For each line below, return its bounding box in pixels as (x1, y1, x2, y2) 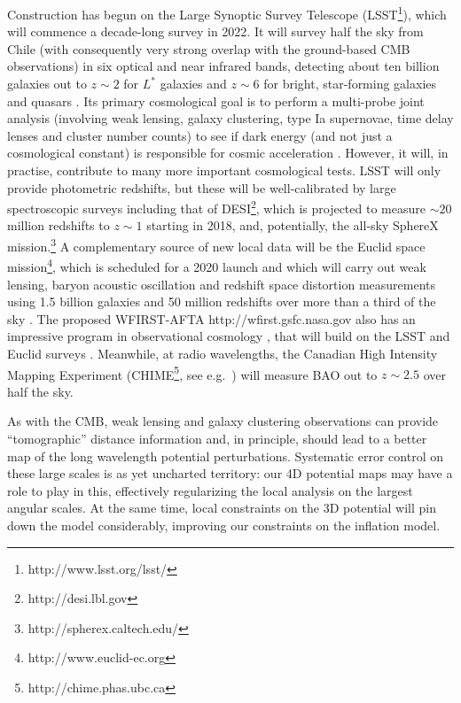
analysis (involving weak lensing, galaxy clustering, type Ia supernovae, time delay (7, 109, 454, 127)
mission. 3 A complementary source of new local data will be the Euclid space (7, 235, 426, 255)
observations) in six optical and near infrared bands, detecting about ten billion (7, 57, 440, 75)
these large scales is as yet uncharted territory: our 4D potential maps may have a (7, 464, 453, 483)
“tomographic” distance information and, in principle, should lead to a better (7, 429, 427, 447)
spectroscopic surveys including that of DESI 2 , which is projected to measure (7, 197, 426, 217)
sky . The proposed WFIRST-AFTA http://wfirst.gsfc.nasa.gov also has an (7, 309, 416, 328)
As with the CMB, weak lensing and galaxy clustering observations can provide (7, 412, 439, 430)
